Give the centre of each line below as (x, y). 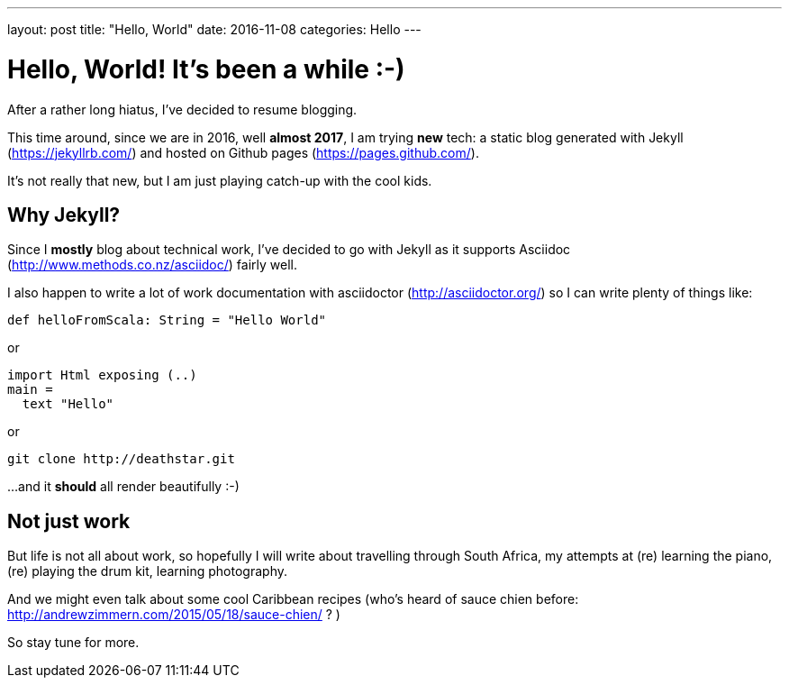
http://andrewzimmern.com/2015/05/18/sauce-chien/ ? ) (174, 615)
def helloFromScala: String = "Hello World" (167, 320)
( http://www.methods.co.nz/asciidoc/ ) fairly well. (153, 265)
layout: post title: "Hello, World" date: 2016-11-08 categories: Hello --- (214, 29)
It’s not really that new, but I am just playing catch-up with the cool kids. (220, 180)
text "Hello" (68, 404)
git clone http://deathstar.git (121, 459)
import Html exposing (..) (102, 375)
